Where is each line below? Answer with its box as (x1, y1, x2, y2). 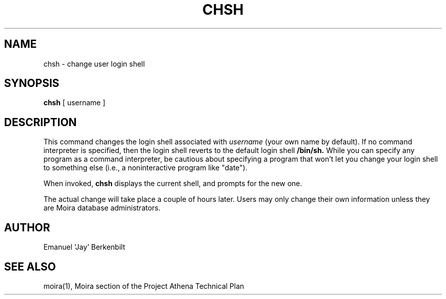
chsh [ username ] (43, 98, 105, 107)
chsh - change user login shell (43, 59, 145, 68)
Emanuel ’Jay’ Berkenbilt (43, 243, 125, 252)
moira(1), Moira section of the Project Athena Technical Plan (43, 281, 244, 290)
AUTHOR (4, 221, 50, 234)
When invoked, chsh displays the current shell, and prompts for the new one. (43, 179, 302, 188)
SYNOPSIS (4, 77, 60, 90)
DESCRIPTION (4, 115, 77, 129)
